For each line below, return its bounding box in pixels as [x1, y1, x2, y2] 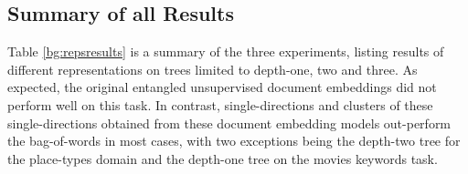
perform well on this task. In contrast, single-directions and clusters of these [7, 95, 433, 114]
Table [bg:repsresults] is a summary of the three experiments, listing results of [7, 42, 444, 61]
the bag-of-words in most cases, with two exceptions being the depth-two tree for [7, 131, 461, 150]
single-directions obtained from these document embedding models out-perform [7, 113, 452, 132]
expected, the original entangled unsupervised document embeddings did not [7, 77, 437, 97]
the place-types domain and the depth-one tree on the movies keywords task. [7, 148, 438, 168]
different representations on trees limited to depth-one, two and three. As [7, 59, 418, 78]
